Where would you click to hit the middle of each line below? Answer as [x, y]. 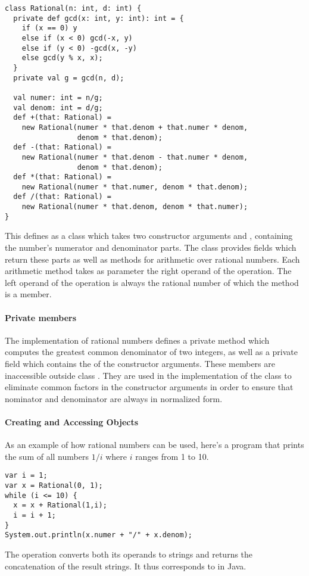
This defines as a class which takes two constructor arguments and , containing [149, 236]
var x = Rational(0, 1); [54, 485]
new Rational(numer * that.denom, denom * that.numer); [135, 207]
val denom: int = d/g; [58, 108]
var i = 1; [26, 476]
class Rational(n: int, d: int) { [73, 8]
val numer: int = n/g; [58, 97]
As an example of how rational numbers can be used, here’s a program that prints [154, 445]
